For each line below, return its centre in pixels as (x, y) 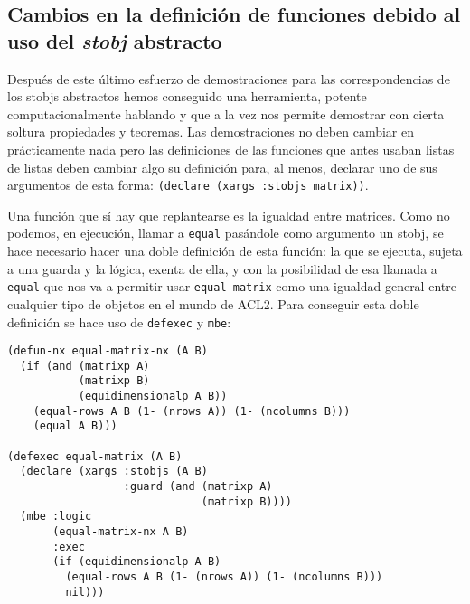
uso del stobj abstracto (115, 40)
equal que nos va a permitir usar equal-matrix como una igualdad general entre (232, 286)
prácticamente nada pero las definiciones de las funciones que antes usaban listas (231, 149)
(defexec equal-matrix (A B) (95, 456)
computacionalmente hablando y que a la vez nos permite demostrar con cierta (226, 113)
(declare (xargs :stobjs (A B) (114, 472)
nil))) (85, 592)
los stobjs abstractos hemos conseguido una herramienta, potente (187, 96)
